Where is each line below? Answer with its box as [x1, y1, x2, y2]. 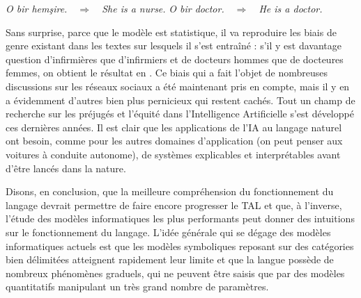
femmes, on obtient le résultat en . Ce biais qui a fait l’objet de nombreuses [6, 65, 328, 80]
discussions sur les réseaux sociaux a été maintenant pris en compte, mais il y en [6, 78, 350, 93]
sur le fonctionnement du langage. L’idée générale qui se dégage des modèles [6, 224, 331, 239]
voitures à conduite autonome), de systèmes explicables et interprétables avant [6, 147, 341, 161]
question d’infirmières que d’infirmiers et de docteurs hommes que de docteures [6, 51, 344, 66]
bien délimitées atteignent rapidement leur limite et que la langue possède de [6, 252, 334, 267]
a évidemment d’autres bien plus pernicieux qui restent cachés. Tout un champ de [6, 92, 355, 107]
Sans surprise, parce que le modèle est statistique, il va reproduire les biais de [6, 24, 337, 39]
